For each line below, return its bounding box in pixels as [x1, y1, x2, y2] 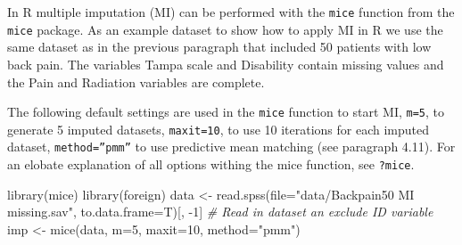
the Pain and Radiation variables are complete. [7, 72, 265, 91]
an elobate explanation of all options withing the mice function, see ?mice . [7, 155, 415, 174]
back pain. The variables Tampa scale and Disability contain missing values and [7, 54, 444, 73]
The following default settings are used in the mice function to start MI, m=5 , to [7, 102, 444, 121]
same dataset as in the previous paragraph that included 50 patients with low [7, 37, 432, 56]
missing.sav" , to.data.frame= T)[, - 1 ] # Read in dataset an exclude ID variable [7, 202, 433, 221]
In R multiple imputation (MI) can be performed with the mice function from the [7, 3, 455, 20]
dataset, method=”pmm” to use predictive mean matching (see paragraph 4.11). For [7, 137, 456, 156]
